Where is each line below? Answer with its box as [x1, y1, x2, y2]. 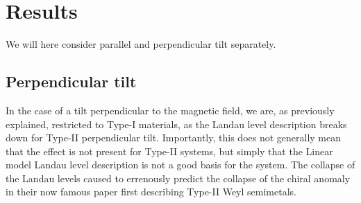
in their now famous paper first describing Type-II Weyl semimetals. [6, 184, 296, 199]
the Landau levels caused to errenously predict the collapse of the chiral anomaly [6, 170, 351, 185]
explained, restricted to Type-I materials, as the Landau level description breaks [6, 116, 347, 131]
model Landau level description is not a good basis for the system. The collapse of [6, 157, 355, 172]
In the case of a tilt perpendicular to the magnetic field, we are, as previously [6, 103, 335, 117]
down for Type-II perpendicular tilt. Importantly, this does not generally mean [6, 130, 342, 145]
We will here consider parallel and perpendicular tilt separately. [6, 37, 276, 51]
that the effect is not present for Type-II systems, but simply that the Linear [6, 143, 333, 158]
